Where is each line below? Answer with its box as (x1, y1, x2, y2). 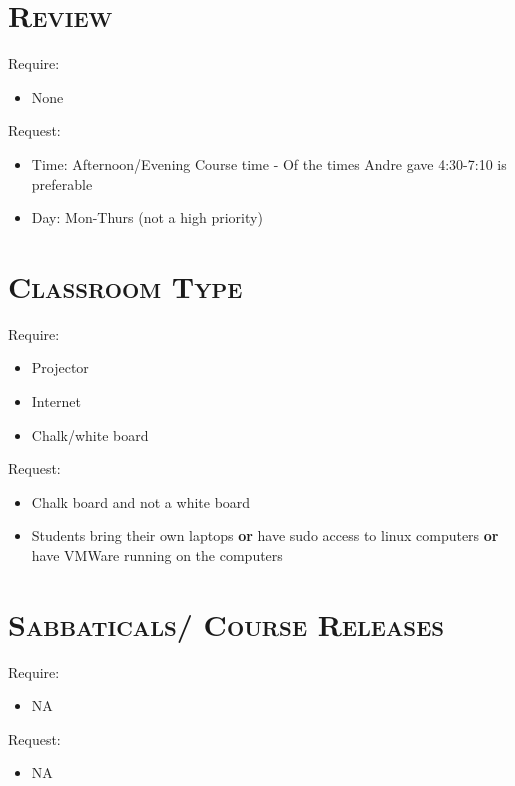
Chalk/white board (31, 424, 149, 445)
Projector (31, 357, 89, 378)
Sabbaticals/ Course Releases (8, 603, 445, 644)
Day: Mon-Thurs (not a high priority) (31, 207, 263, 228)
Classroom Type (8, 265, 243, 306)
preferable (31, 173, 93, 194)
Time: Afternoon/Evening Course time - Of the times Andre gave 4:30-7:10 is (31, 153, 507, 174)
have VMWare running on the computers (31, 544, 283, 565)
